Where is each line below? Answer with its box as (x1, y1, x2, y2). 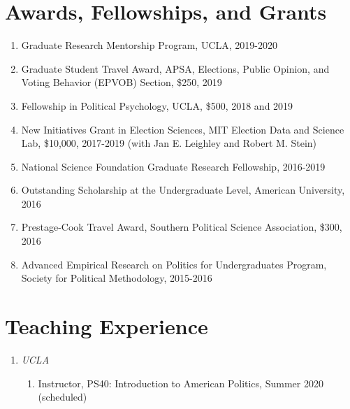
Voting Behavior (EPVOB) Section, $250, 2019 (21, 75, 222, 89)
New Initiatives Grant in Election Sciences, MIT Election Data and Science (21, 122, 344, 136)
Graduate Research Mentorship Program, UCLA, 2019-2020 (21, 38, 277, 52)
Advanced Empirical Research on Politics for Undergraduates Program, (21, 257, 327, 271)
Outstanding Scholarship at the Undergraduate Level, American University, (21, 182, 345, 197)
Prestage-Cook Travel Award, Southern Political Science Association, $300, (21, 220, 342, 234)
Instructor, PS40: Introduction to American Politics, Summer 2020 (38, 375, 323, 390)
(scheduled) (38, 389, 87, 404)
